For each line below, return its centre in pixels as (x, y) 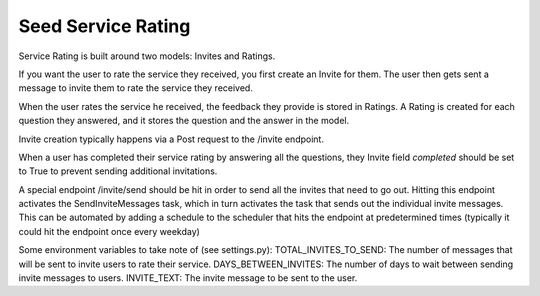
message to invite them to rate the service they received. (136, 88)
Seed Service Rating (104, 26)
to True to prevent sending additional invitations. (118, 171)
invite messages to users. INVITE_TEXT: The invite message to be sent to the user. (188, 278)
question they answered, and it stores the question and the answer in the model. (184, 121)
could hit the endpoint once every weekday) (109, 231)
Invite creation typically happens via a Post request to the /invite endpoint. (171, 139)
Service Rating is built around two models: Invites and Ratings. (147, 56)
